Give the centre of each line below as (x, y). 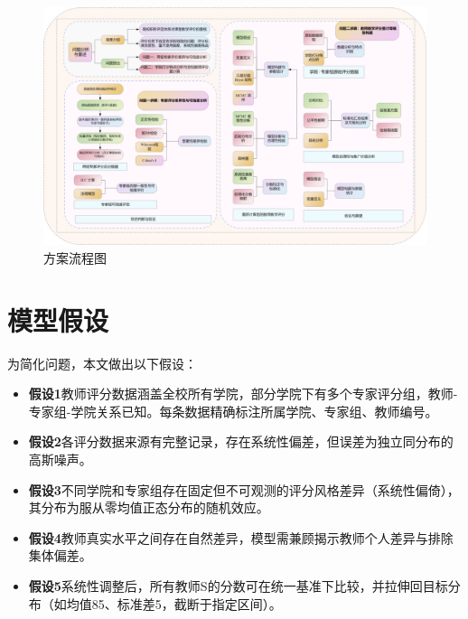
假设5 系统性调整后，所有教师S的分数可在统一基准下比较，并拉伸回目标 (238, 586)
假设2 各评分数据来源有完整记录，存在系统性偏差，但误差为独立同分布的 (241, 441)
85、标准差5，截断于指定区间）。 (187, 603)
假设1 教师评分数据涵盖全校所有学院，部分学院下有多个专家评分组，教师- (243, 394)
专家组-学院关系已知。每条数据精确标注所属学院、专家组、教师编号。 (233, 411)
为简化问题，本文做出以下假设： (102, 363)
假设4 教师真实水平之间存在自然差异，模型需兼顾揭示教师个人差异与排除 (241, 537)
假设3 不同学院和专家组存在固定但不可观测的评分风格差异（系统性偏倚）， (244, 489)
